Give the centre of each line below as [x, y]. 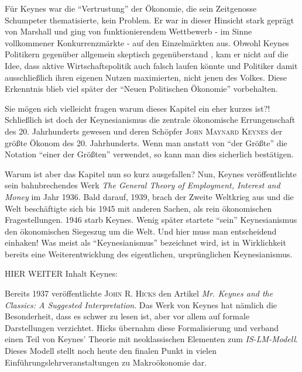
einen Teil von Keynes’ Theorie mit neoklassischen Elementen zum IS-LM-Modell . [151, 339]
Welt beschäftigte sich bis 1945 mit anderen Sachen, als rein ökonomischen [138, 208]
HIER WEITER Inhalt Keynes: [61, 273]
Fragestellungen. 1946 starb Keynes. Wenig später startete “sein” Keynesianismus [151, 220]
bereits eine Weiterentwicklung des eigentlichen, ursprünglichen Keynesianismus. [149, 254]
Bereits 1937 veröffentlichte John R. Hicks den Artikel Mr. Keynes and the [139, 293]
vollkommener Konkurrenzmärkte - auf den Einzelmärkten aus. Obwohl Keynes [147, 42]
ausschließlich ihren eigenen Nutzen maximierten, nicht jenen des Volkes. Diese [146, 77]
